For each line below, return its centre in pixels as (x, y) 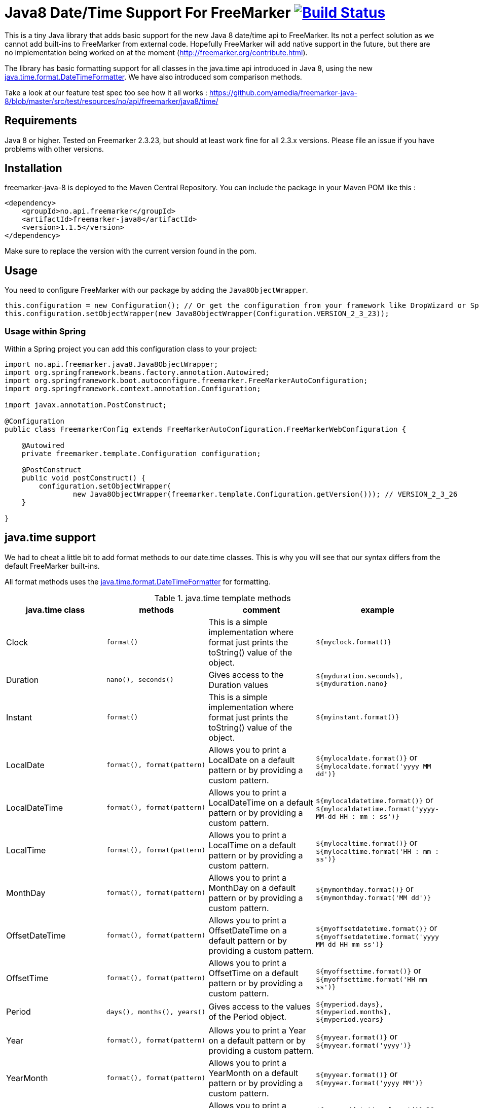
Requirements (41, 121)
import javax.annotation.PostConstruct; (86, 405)
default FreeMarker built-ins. (52, 566)
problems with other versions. (54, 149)
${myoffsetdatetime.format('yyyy (377, 937)
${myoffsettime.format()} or (369, 970)
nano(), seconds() (140, 680)
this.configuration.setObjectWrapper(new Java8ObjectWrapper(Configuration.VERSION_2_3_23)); (197, 314)
